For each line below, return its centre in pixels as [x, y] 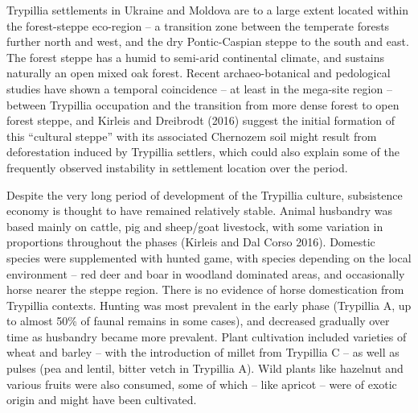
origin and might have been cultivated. [102, 400]
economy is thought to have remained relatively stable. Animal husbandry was [199, 211]
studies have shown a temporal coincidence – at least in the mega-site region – [199, 88]
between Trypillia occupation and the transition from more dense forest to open [203, 104]
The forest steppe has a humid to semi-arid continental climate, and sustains [195, 57]
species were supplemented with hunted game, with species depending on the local [209, 257]
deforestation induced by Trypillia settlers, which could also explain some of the [203, 152]
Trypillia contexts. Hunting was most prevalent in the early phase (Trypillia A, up [209, 305]
